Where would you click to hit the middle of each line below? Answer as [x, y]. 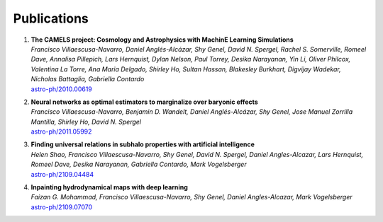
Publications [51, 18]
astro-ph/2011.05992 [61, 132]
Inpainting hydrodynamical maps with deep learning [109, 187]
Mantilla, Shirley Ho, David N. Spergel [86, 122]
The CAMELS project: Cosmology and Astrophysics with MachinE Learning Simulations [162, 40]
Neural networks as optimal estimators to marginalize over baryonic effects [144, 102]
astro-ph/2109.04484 [62, 174]
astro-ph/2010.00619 [61, 89]
